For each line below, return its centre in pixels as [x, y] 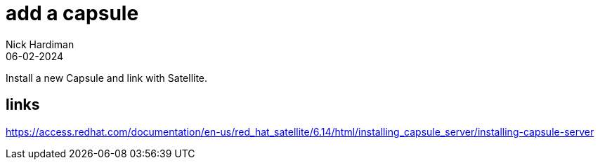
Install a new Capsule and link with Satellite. [107, 78]
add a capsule [72, 13]
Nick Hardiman [40, 44]
